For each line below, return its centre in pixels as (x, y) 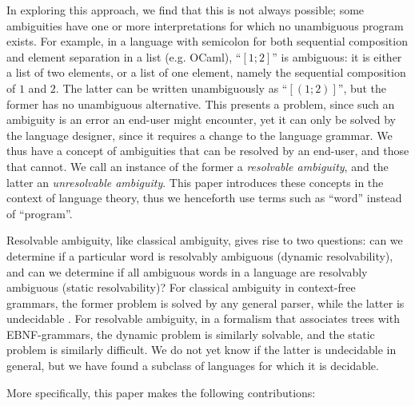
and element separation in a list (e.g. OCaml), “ (124, 56)
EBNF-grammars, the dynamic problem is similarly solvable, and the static (191, 334)
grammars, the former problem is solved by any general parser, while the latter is (206, 303)
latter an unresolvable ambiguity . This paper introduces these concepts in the (195, 182)
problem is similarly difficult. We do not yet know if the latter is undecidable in (202, 350)
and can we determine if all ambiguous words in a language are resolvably (187, 271)
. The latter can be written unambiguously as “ (172, 88)
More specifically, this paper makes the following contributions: (161, 392)
